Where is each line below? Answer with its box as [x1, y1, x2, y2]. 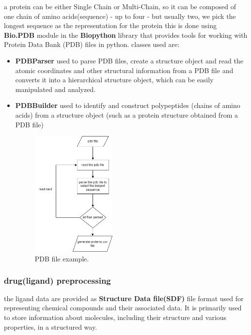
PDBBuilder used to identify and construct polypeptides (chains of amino [15, 100, 240, 110]
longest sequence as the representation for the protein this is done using [4, 20, 217, 30]
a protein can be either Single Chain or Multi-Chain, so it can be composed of [4, 1, 236, 11]
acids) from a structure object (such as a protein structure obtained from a [15, 109, 238, 120]
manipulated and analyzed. [15, 84, 96, 94]
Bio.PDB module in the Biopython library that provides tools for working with [4, 30, 248, 40]
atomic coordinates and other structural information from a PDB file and [15, 65, 234, 75]
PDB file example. [34, 254, 89, 264]
